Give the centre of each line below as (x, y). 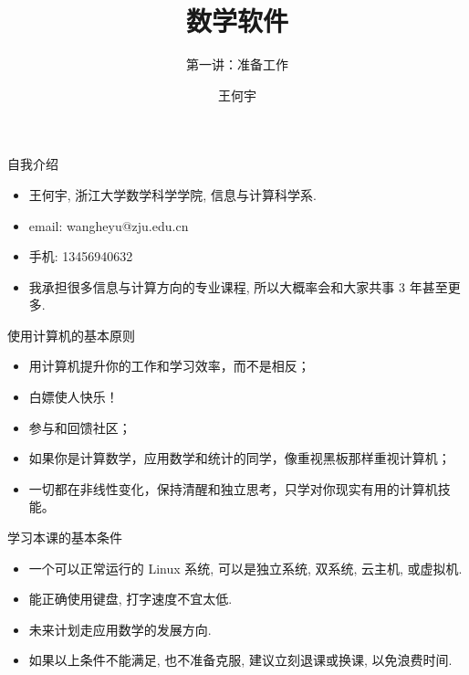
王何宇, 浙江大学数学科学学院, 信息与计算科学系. (172, 194)
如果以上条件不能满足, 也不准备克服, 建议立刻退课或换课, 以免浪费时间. (240, 660)
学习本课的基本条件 (65, 538)
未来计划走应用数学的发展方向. (120, 629)
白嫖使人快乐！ (73, 397)
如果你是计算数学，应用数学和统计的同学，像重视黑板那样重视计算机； (240, 458)
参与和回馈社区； (80, 427)
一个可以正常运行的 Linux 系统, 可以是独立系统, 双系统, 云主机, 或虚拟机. (245, 568)
